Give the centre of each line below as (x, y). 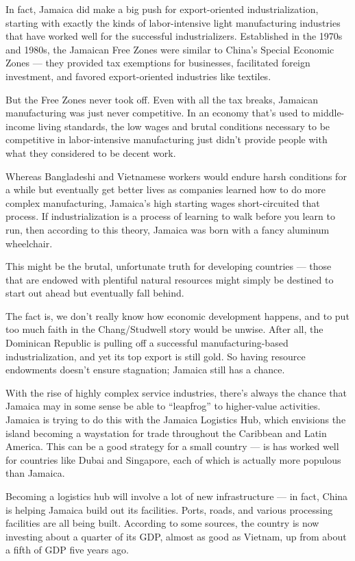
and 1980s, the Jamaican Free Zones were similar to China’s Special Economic (170, 49)
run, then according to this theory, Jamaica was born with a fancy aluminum (168, 229)
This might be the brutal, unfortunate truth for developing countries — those (169, 266)
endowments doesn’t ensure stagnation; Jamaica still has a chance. (145, 370)
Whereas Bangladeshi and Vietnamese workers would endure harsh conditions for (176, 176)
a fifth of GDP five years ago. (67, 550)
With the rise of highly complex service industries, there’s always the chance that (176, 392)
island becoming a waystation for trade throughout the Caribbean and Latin (166, 433)
